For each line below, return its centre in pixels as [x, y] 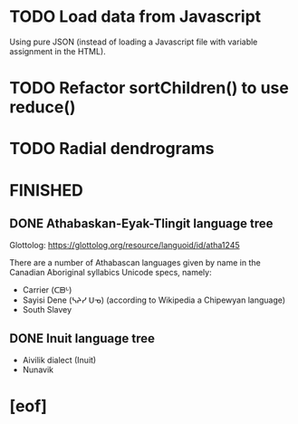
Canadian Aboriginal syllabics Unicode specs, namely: [111, 273]
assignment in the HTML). [58, 51]
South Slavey [47, 310]
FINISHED [46, 190]
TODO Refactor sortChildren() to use [149, 88]
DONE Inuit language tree [82, 338]
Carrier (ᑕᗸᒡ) [47, 290]
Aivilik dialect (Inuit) [59, 361]
